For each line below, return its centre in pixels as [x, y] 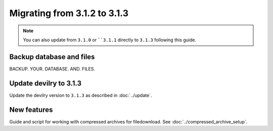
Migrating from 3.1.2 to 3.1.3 [69, 13]
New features [31, 110]
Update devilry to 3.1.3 [45, 83]
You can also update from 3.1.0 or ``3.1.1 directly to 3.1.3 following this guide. [110, 40]
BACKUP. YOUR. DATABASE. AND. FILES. [52, 69]
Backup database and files [52, 57]
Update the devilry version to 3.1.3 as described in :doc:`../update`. [81, 95]
